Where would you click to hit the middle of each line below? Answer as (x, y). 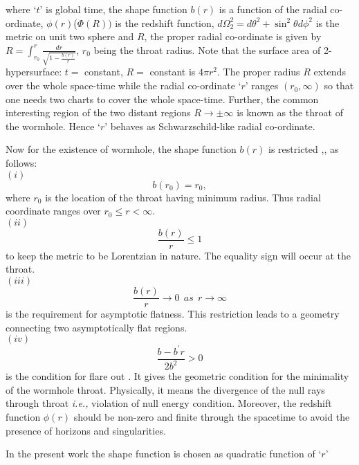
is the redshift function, (165, 22)
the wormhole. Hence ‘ (53, 126)
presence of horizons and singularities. (86, 430)
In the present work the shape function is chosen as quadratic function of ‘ (164, 454)
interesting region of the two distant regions (98, 112)
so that (339, 85)
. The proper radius (258, 72)
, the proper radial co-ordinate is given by (233, 36)
